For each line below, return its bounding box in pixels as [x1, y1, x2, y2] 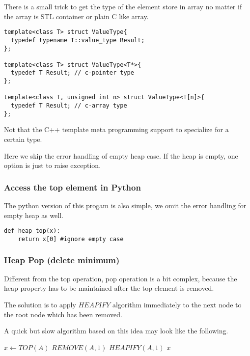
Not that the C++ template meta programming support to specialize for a [4, 124, 229, 135]
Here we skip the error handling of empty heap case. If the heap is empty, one [4, 150, 238, 161]
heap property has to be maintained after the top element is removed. [4, 283, 214, 293]
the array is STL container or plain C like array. [4, 11, 149, 21]
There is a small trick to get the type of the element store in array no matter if [4, 1, 242, 11]
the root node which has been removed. [4, 309, 122, 319]
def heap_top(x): [4, 227, 60, 235]
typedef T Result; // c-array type [11, 102, 127, 110]
